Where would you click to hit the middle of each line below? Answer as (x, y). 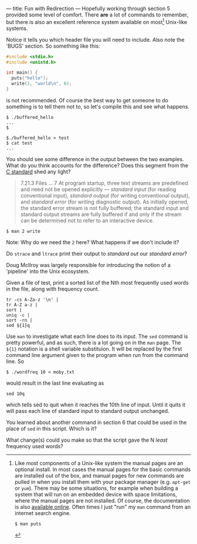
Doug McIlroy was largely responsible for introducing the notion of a (89, 265)
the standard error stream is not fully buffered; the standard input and (104, 208)
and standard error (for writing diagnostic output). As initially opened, (104, 202)
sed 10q (16, 393)
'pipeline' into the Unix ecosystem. (48, 271)
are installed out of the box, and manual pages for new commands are (99, 475)
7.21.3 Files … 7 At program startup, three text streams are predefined (104, 183)
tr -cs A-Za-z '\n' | (33, 299)
